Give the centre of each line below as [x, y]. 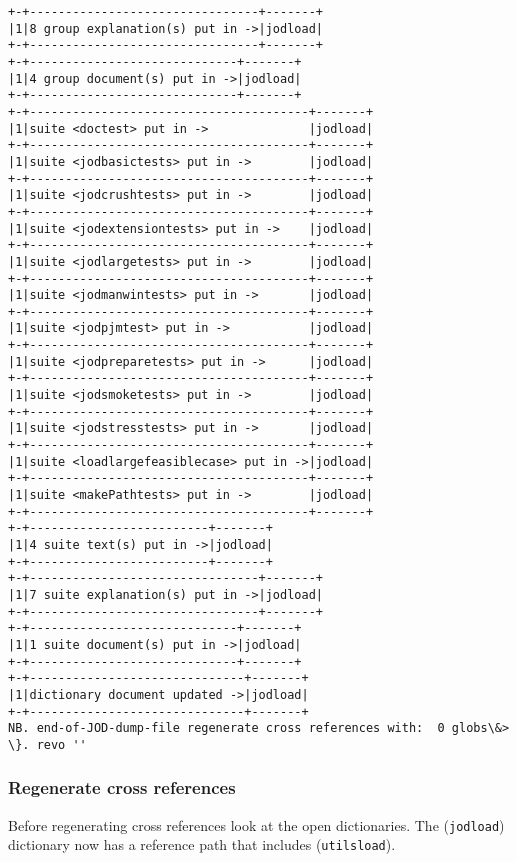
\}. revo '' [47, 744]
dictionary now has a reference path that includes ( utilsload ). [202, 844]
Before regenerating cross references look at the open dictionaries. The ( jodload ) [256, 824]
